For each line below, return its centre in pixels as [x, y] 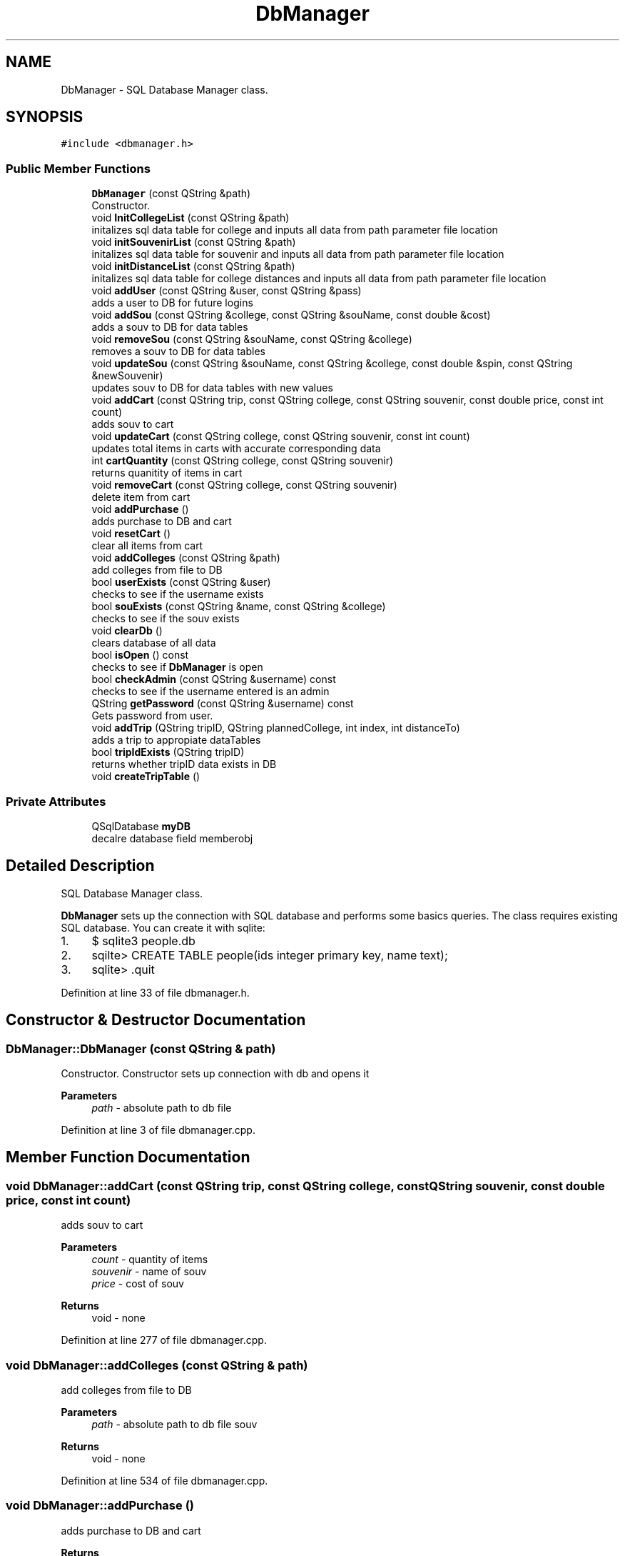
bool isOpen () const [140, 655]
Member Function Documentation [128, 1157]
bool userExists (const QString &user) [181, 582]
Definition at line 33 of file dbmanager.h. [155, 992]
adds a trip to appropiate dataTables [176, 740]
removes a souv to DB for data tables [178, 351]
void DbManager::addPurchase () [100, 1506]
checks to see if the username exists [178, 594]
